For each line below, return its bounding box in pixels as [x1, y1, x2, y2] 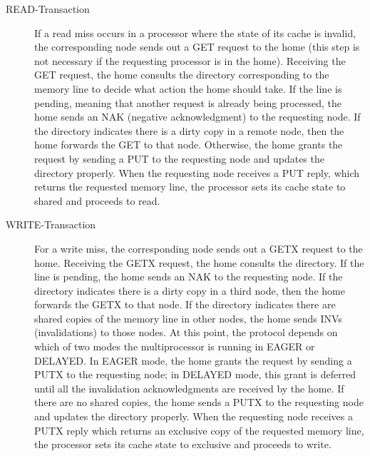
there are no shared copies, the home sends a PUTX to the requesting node [34, 395, 364, 410]
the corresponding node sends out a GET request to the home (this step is [34, 39, 360, 54]
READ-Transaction [6, 1, 90, 16]
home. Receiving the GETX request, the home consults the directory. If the [34, 255, 364, 270]
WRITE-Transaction [6, 217, 96, 232]
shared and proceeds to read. [34, 193, 160, 208]
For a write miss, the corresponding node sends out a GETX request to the [34, 240, 363, 255]
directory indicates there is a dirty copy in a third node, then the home [34, 283, 345, 298]
